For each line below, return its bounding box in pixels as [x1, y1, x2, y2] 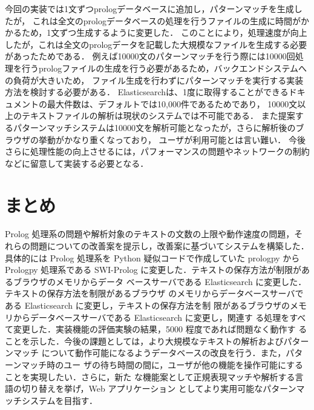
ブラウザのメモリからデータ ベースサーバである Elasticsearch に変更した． [13, 275, 307, 287]
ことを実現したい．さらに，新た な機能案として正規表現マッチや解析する [5, 370, 295, 383]
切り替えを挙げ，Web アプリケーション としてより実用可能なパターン [21, 382, 296, 395]
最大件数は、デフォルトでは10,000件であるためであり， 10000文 [47, 97, 298, 110]
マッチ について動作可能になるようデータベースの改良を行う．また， [13, 346, 286, 359]
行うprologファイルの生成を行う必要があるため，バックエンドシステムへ [21, 61, 307, 74]
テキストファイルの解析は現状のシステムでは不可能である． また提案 [21, 109, 295, 122]
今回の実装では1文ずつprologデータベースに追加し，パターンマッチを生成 [5, 2, 294, 15]
